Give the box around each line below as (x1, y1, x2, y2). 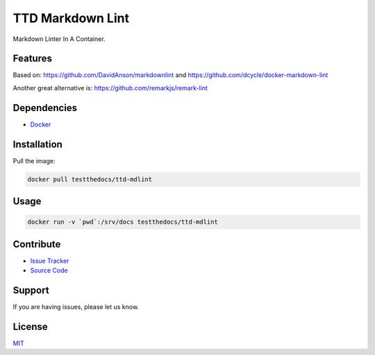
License (12, 320, 48, 333)
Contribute (12, 238, 61, 250)
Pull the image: (12, 156, 56, 165)
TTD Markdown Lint (12, 10, 130, 26)
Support (12, 284, 49, 296)
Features (12, 53, 52, 65)
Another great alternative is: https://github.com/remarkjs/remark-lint (12, 83, 208, 92)
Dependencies (12, 101, 78, 114)
